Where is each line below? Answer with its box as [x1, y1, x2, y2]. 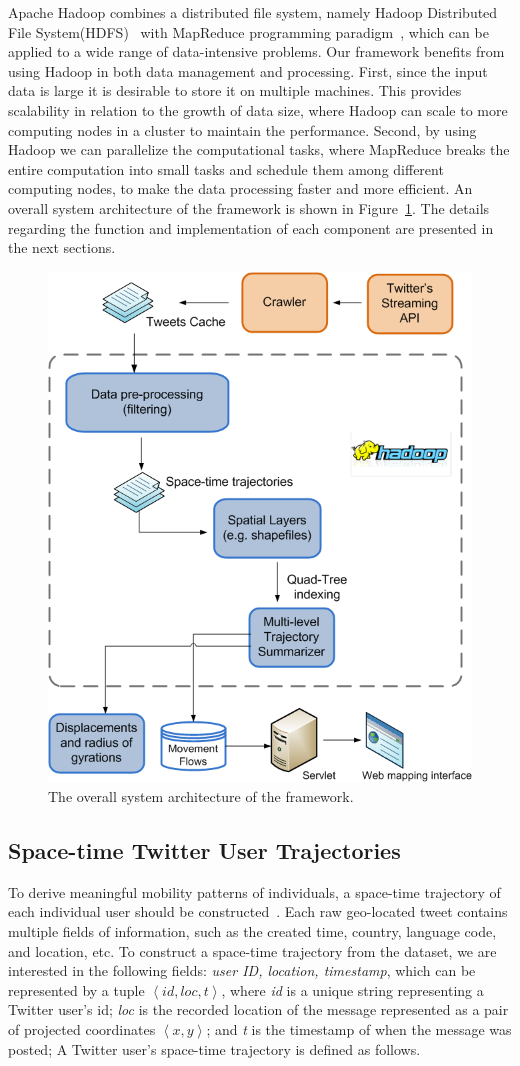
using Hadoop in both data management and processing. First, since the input [8, 60, 488, 81]
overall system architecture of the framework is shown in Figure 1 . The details [8, 197, 490, 218]
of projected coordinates [8, 1018, 156, 1039]
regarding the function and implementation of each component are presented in [8, 217, 494, 238]
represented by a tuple [8, 979, 145, 1000]
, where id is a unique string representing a [221, 979, 484, 1000]
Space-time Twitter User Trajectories [8, 834, 401, 865]
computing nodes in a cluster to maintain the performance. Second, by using [8, 119, 477, 140]
